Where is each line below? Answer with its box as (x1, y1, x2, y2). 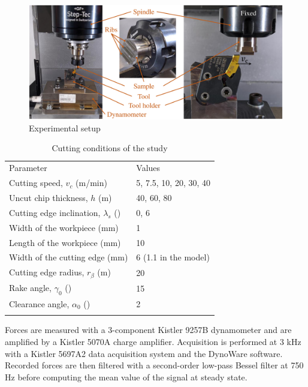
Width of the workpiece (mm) (9, 221, 119, 233)
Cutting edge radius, (9, 266, 84, 278)
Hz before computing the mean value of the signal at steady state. (5, 370, 247, 383)
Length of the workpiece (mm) (9, 236, 121, 248)
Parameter (9, 161, 47, 174)
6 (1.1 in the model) (136, 251, 210, 263)
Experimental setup (29, 121, 101, 134)
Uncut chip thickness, (9, 191, 88, 204)
